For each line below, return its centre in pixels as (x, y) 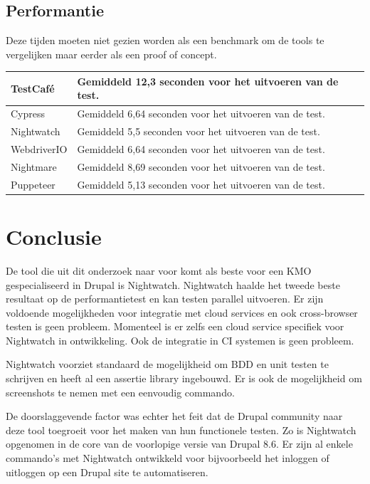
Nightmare (34, 166)
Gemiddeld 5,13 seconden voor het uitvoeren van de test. (201, 184)
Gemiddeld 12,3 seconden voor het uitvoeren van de (208, 81)
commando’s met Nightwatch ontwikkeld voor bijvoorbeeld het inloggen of (168, 458)
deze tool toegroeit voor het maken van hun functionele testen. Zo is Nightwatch (181, 430)
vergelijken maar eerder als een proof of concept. (111, 54)
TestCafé (33, 88)
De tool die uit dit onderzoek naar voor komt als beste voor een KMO (159, 270)
